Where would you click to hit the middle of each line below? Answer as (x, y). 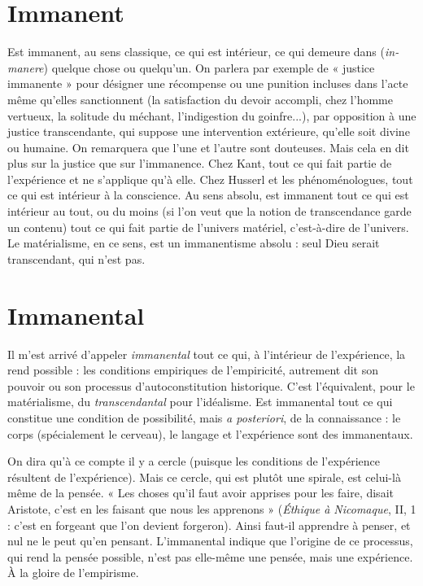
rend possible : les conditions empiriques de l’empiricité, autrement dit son (193, 370)
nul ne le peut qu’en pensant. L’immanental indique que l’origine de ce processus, (210, 541)
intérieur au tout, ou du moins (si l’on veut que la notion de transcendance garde (209, 211)
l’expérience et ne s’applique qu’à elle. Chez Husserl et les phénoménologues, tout (210, 179)
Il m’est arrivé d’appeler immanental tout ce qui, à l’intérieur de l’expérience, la (207, 354)
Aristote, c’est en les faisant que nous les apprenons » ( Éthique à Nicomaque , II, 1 (212, 508)
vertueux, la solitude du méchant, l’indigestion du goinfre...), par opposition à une (212, 115)
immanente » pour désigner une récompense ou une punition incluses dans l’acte (208, 83)
